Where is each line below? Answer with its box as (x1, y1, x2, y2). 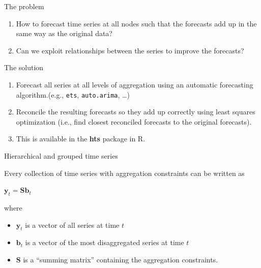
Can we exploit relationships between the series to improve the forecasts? (16, 45, 244, 55)
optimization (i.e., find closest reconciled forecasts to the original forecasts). (16, 116, 252, 127)
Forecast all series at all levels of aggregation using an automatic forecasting (16, 79, 253, 90)
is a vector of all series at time (25, 219, 120, 230)
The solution (4, 62, 44, 73)
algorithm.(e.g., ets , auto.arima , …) (16, 89, 130, 100)
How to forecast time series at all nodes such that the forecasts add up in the (16, 18, 257, 28)
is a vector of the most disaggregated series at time (25, 237, 184, 248)
